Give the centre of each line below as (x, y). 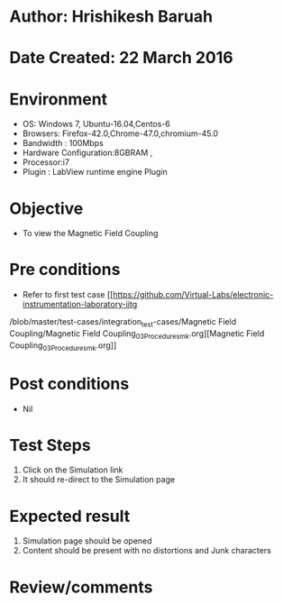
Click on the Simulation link (73, 470)
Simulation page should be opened (87, 541)
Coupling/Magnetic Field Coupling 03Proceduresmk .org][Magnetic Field (137, 334)
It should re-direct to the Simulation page (99, 480)
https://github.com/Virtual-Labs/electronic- (193, 295)
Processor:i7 (46, 162)
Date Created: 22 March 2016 (121, 58)
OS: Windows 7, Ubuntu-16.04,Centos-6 (96, 124)
